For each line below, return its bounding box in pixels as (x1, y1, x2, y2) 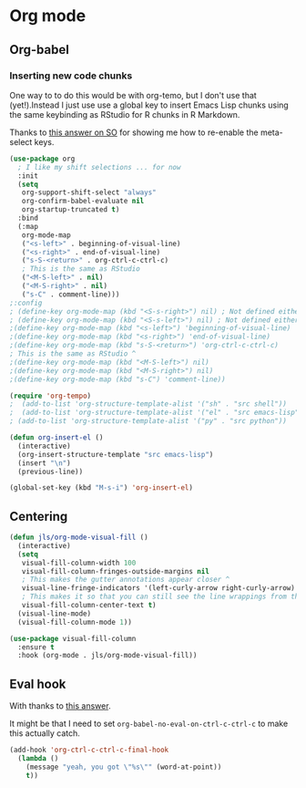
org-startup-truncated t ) (21, 205, 120, 214)
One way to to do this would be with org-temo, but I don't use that (9, 89, 257, 100)
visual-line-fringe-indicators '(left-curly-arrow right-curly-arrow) (21, 584, 296, 593)
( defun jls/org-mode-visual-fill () (9, 533, 148, 543)
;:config (9, 298, 43, 307)
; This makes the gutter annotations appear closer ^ (21, 575, 230, 585)
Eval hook (9, 676, 66, 691)
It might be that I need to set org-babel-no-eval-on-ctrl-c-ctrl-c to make (9, 718, 289, 730)
